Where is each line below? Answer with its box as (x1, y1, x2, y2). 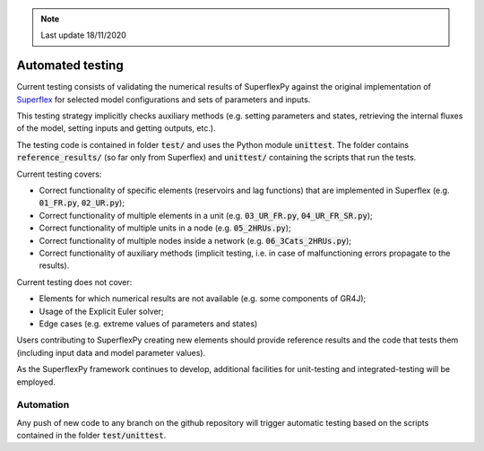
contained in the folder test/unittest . (16, 430, 167, 441)
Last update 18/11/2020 (40, 30, 127, 40)
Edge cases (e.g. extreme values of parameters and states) (39, 318, 258, 329)
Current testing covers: (16, 169, 102, 179)
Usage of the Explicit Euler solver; (39, 306, 165, 317)
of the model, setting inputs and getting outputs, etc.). (16, 123, 216, 134)
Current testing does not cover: (16, 276, 133, 287)
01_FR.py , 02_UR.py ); (39, 197, 125, 208)
